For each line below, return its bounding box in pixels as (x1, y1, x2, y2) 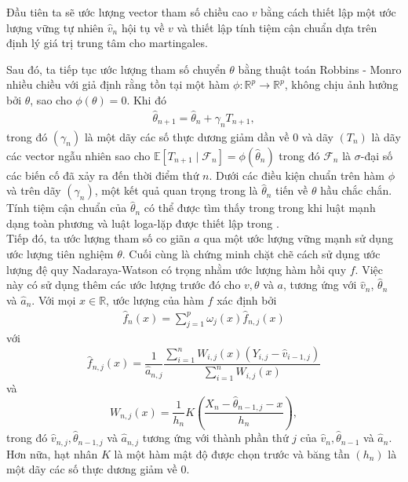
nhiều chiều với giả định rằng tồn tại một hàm (6, 76, 230, 93)
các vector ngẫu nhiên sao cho (6, 147, 151, 163)
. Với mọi (31, 291, 76, 308)
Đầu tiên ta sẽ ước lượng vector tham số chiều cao (6, 4, 248, 20)
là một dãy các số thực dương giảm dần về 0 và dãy (84, 128, 333, 144)
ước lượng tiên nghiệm (6, 245, 114, 261)
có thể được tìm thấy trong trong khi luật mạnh (144, 199, 376, 216)
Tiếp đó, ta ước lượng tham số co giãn (6, 230, 191, 246)
